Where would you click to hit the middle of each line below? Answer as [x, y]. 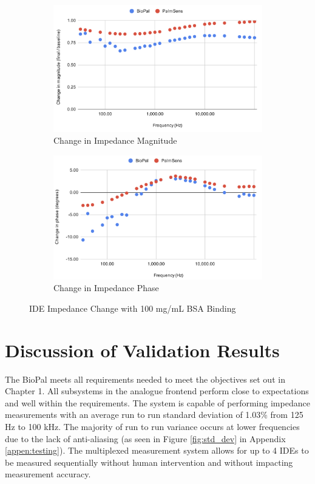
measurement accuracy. [48, 474]
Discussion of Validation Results [142, 350]
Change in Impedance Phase [106, 288]
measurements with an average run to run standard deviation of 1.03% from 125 [154, 415]
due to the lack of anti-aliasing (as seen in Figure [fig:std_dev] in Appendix [145, 438]
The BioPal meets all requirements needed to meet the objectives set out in [145, 379]
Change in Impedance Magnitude [115, 140]
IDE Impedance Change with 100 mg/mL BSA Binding [133, 308]
